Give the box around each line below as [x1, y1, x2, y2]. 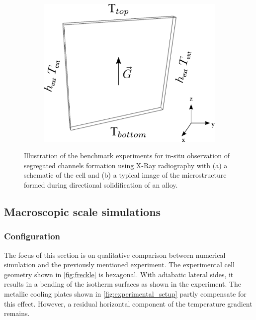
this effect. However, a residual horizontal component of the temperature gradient [4, 298, 253, 309]
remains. [4, 308, 30, 319]
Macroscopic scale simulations [4, 204, 161, 219]
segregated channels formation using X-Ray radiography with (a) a [24, 160, 228, 170]
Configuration [4, 230, 61, 242]
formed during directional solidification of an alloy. [24, 179, 178, 190]
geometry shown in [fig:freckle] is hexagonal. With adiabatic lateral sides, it [4, 269, 234, 279]
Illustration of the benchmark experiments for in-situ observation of [24, 150, 230, 161]
